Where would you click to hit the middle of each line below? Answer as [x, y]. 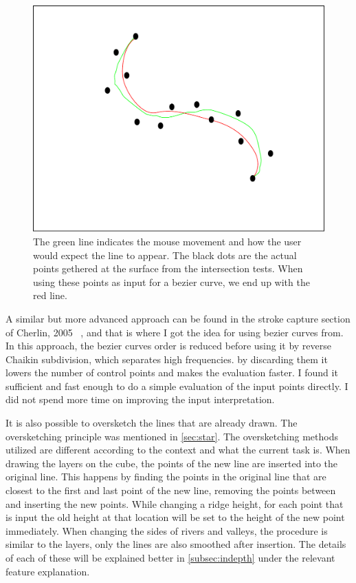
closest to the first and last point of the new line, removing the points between [171, 490]
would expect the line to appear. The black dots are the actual [165, 255]
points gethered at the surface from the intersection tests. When [168, 268]
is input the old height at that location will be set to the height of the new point [175, 517]
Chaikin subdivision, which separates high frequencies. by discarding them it [167, 359]
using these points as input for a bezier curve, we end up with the [171, 282]
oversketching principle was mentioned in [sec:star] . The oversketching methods [172, 436]
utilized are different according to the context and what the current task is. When [178, 450]
